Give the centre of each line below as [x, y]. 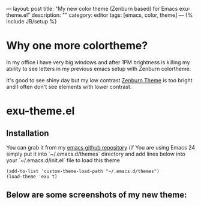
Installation [28, 133]
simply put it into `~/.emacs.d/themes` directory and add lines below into [96, 154]
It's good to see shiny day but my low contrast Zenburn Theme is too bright [100, 80]
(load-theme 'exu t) [32, 177]
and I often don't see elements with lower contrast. [69, 86]
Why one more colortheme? [77, 46]
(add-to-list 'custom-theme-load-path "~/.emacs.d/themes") [83, 171]
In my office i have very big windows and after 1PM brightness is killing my [98, 62]
